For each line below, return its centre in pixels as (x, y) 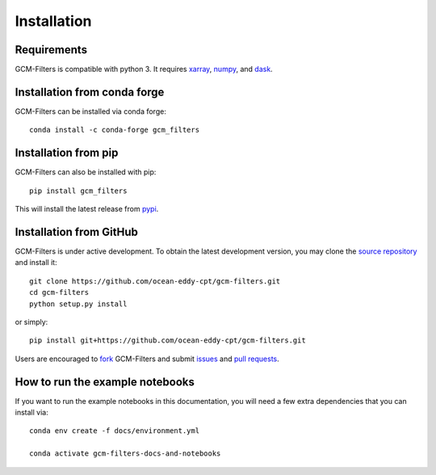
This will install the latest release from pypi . (87, 209)
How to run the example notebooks (105, 382)
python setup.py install (78, 304)
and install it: (36, 263)
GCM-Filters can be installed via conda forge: (91, 111)
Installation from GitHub (77, 231)
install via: (31, 412)
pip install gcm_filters (78, 191)
